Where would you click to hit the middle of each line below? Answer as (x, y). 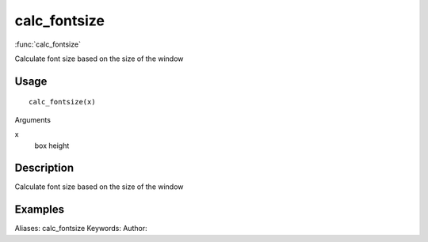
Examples (40, 210)
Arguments (33, 119)
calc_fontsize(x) (62, 102)
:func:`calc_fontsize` (48, 44)
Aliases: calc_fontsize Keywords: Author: (81, 229)
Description (44, 168)
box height (52, 146)
